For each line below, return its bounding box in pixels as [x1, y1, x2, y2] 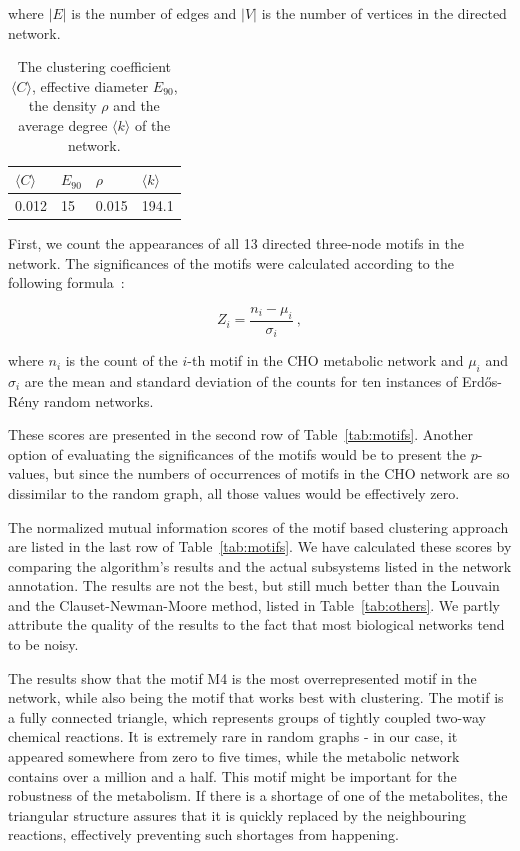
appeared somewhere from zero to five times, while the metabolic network [8, 746, 460, 767]
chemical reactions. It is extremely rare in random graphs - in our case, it [8, 726, 458, 747]
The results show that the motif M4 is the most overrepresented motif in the [8, 667, 477, 688]
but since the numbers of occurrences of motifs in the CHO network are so [53, 463, 510, 484]
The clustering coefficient [17, 56, 171, 77]
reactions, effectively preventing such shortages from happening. [8, 824, 399, 845]
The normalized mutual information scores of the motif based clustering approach [8, 516, 509, 537]
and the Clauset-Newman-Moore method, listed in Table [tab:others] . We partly [8, 594, 500, 615]
